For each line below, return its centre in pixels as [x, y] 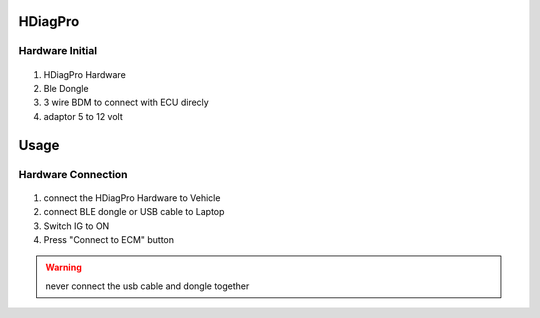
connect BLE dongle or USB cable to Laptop [134, 212]
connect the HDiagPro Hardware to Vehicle [132, 197]
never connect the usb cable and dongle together [147, 286]
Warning [63, 267]
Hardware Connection [73, 174]
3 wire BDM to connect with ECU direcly [126, 102]
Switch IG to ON [76, 226]
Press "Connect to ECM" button [109, 239]
